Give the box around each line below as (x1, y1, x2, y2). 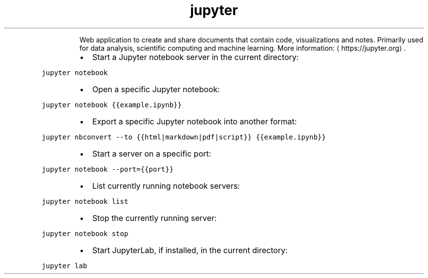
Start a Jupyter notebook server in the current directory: (92, 52, 299, 62)
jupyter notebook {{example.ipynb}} (42, 100, 182, 109)
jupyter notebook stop (42, 229, 128, 238)
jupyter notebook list (42, 197, 128, 205)
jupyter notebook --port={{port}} (42, 165, 174, 173)
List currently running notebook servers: (92, 180, 240, 191)
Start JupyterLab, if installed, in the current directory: (92, 245, 288, 255)
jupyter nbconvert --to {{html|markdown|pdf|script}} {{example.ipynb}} (42, 133, 326, 141)
